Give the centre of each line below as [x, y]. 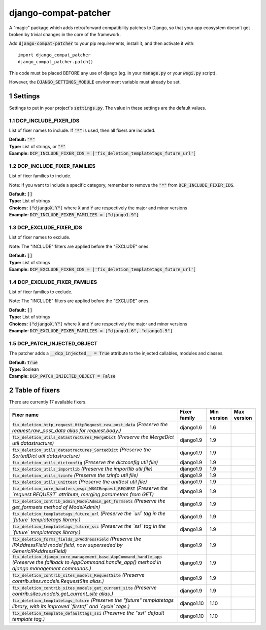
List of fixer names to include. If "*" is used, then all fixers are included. [82, 130]
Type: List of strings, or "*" [37, 146]
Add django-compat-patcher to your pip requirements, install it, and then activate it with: [102, 43]
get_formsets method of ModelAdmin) [56, 507]
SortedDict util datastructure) [46, 456]
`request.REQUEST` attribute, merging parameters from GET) [83, 494]
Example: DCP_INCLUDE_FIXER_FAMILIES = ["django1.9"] [74, 215]
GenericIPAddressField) [39, 551]
